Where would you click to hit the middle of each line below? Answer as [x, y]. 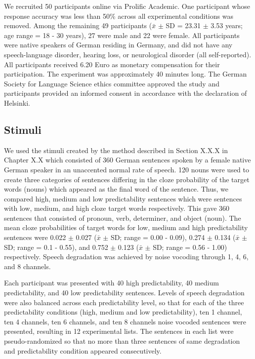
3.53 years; [227, 25]
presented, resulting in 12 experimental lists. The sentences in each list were [119, 331]
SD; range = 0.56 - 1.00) [190, 247]
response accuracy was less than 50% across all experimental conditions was [119, 16]
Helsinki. [17, 102]
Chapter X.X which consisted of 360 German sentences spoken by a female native [127, 160]
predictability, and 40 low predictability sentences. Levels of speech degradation [124, 293]
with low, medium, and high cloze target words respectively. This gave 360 [117, 208]
